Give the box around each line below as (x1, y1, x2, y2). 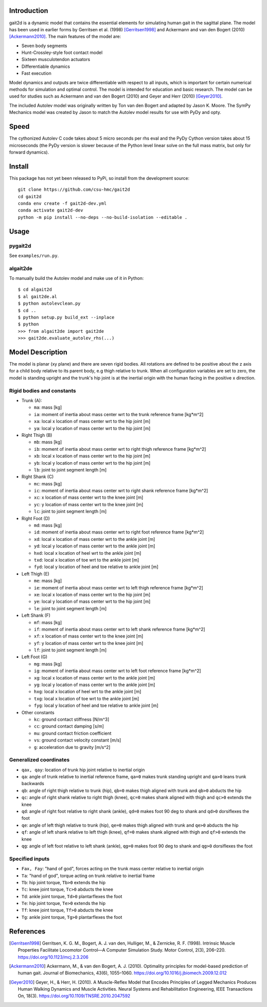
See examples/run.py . (9, 253, 59, 259)
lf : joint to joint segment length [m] (34, 647, 107, 653)
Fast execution (21, 70, 51, 76)
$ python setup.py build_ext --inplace (18, 315, 115, 320)
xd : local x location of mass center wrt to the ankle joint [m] (34, 536, 155, 542)
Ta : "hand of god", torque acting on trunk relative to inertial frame (21, 872, 155, 879)
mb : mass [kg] (34, 439, 62, 445)
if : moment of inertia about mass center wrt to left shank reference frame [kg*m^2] (34, 626, 205, 632)
